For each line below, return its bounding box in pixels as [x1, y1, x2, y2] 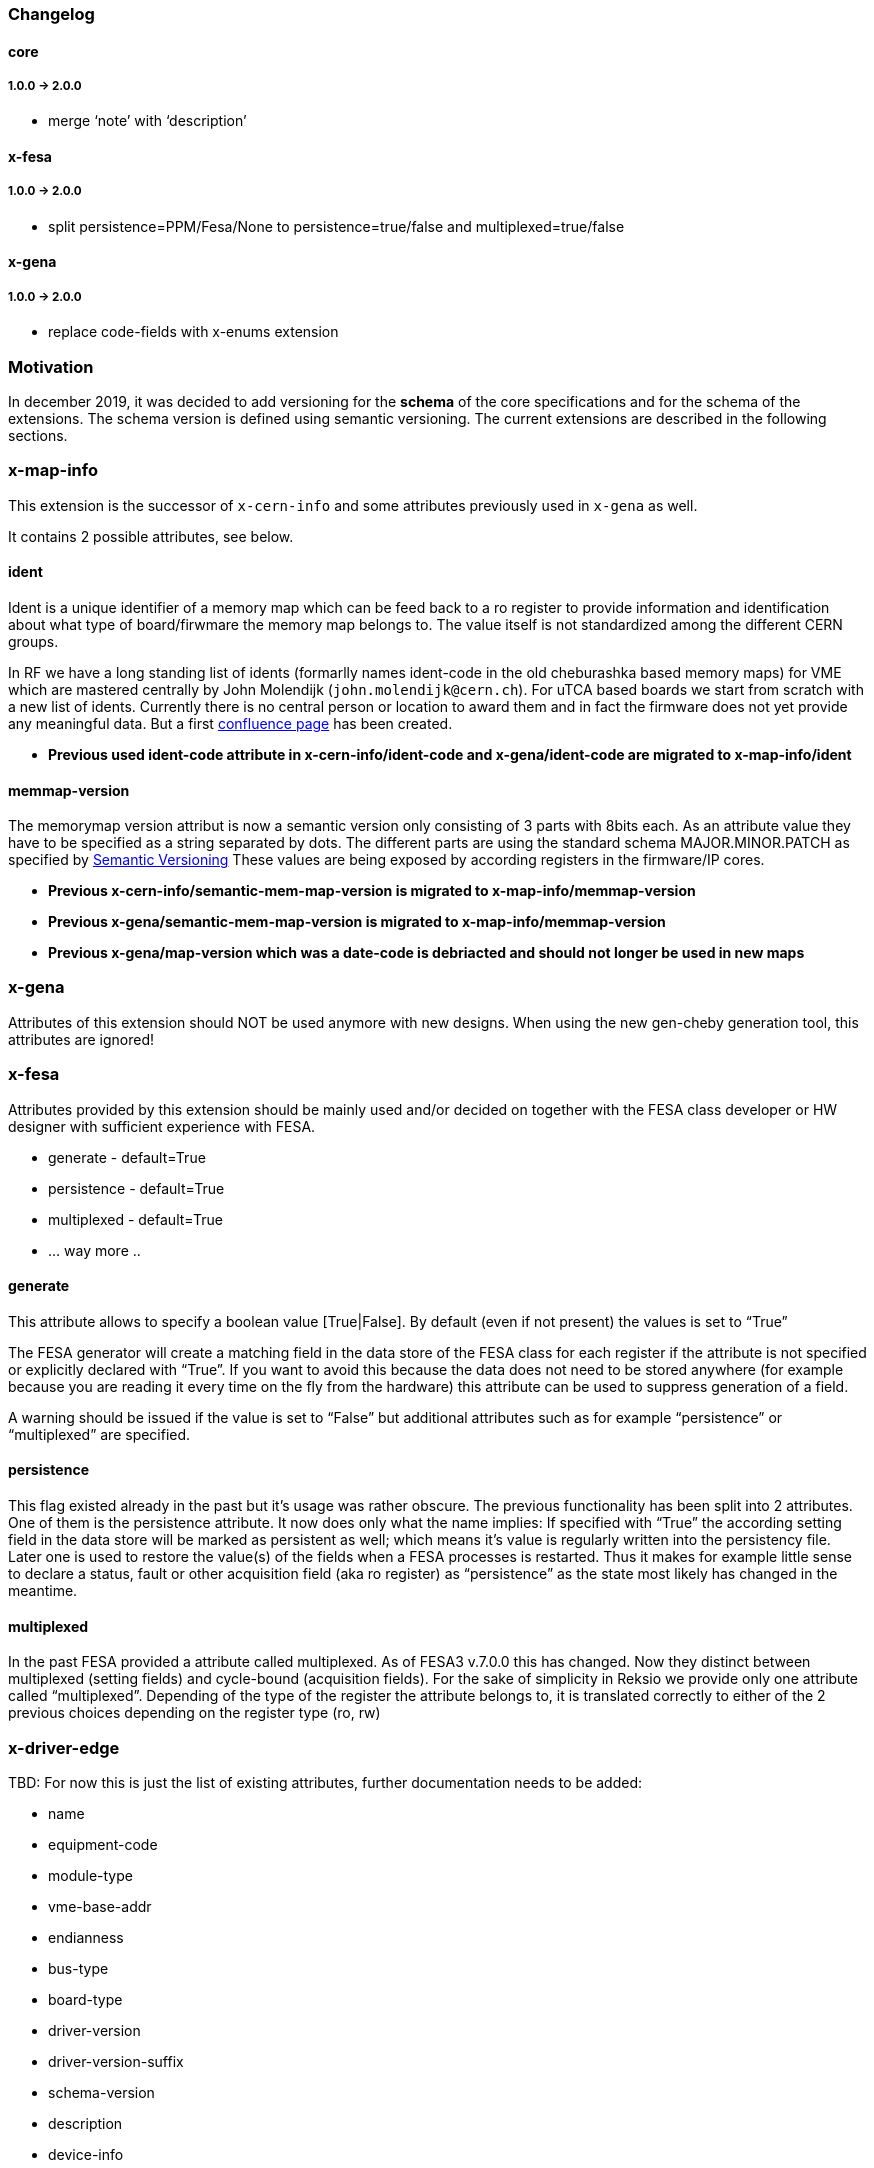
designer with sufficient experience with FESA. [8, 1117, 316, 1135]
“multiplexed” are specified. [8, 1425, 191, 1443]
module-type [48, 1867, 133, 1885]
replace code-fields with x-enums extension [48, 323, 339, 341]
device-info [48, 2146, 124, 2164]
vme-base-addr [48, 1898, 152, 1916]
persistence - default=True [48, 1179, 225, 1197]
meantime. [8, 1582, 78, 1600]
